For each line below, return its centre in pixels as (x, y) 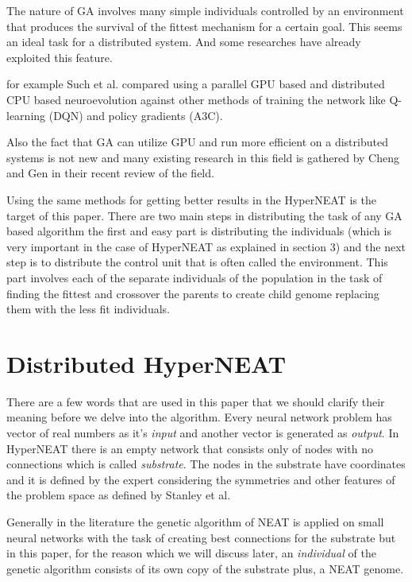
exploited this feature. (60, 57)
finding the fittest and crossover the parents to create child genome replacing (193, 293)
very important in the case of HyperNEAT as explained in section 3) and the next (206, 246)
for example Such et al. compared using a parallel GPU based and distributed (196, 84)
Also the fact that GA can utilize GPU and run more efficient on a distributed (197, 142)
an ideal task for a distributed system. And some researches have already (184, 42)
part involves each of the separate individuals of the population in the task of (194, 277)
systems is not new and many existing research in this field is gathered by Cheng (203, 157)
